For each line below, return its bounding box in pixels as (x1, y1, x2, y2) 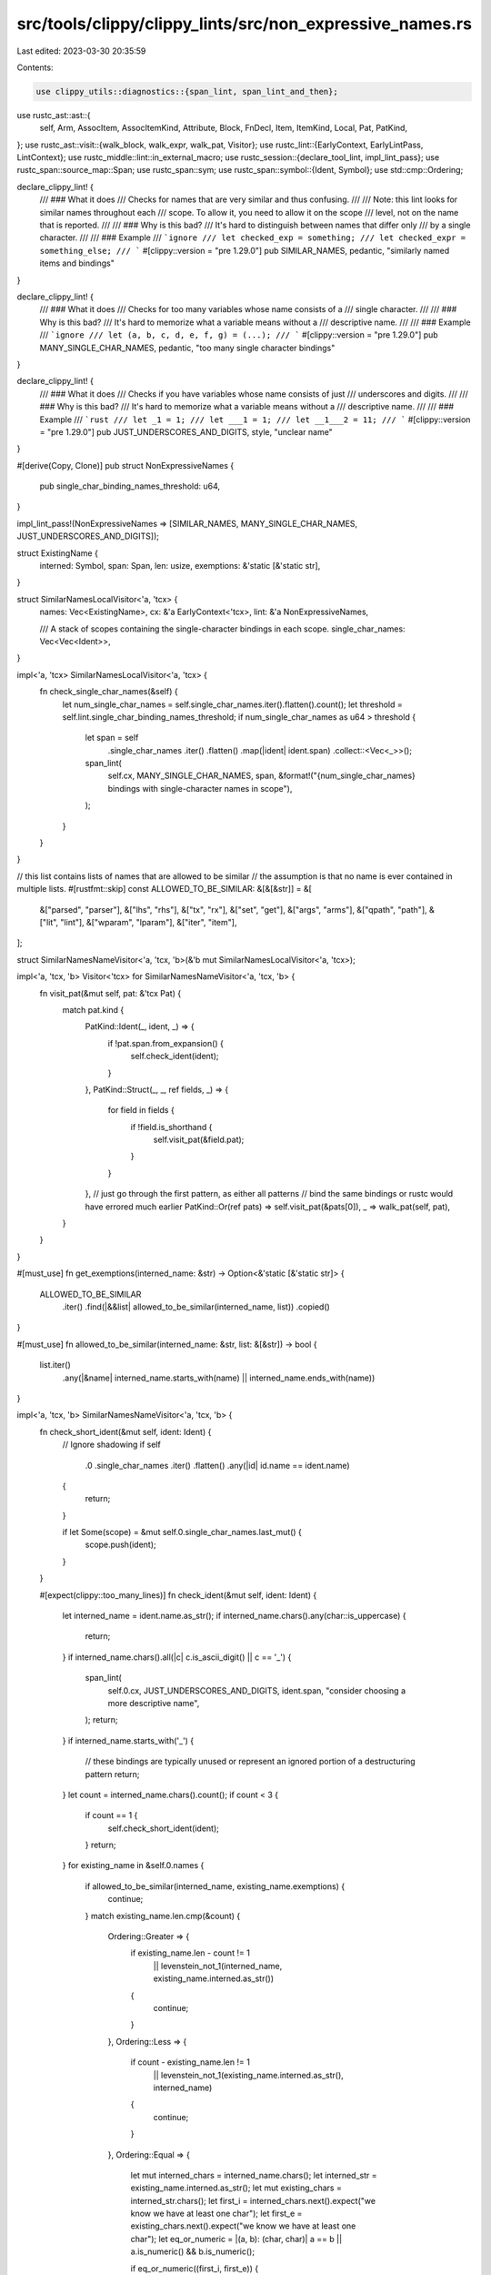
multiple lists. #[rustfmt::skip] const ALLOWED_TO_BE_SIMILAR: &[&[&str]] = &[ (16, 884, 313, 895)
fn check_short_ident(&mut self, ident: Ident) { (39, 1426, 212, 1437)
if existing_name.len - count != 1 (130, 1947, 250, 1958)
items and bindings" (39, 258, 115, 268)
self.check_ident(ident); (130, 1051, 219, 1062)
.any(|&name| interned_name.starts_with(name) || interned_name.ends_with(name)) (62, 1372, 376, 1383)
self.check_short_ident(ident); (107, 1823, 220, 1834)
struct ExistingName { (16, 547, 99, 559)
